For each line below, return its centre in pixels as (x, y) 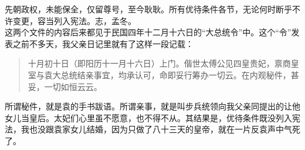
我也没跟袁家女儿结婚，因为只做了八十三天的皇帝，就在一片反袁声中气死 (160, 129)
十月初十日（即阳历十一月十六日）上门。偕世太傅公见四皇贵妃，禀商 (159, 63)
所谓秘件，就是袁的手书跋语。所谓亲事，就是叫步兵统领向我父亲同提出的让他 (152, 106)
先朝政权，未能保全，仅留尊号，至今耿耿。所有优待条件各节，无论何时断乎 (148, 9)
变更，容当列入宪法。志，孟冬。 (74, 20)
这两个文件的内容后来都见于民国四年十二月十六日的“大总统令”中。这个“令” (148, 32)
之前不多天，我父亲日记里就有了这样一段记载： (103, 43)
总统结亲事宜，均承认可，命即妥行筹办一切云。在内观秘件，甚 (180, 74)
